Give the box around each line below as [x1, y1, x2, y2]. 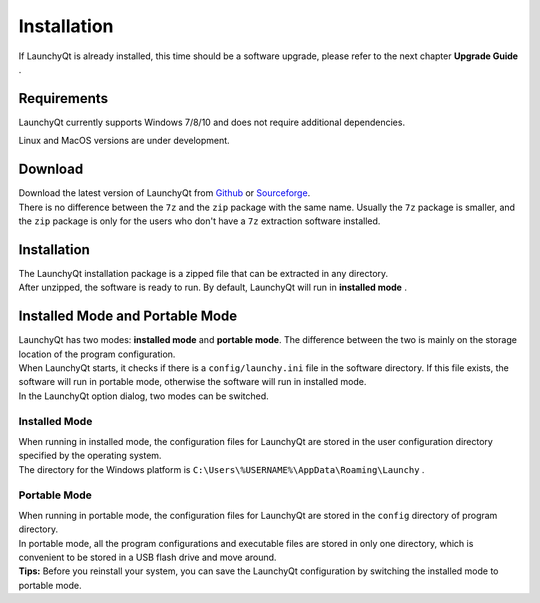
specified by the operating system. [18, 450, 162, 462]
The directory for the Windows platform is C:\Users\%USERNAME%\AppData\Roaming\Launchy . [18, 463, 425, 475]
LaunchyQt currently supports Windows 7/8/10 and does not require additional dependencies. [18, 116, 405, 128]
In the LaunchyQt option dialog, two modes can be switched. [18, 390, 269, 402]
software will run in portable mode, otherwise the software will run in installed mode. [18, 376, 367, 388]
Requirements [18, 90, 109, 107]
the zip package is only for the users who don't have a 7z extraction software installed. [18, 215, 381, 227]
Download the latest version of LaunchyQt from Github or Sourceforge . [18, 187, 311, 199]
